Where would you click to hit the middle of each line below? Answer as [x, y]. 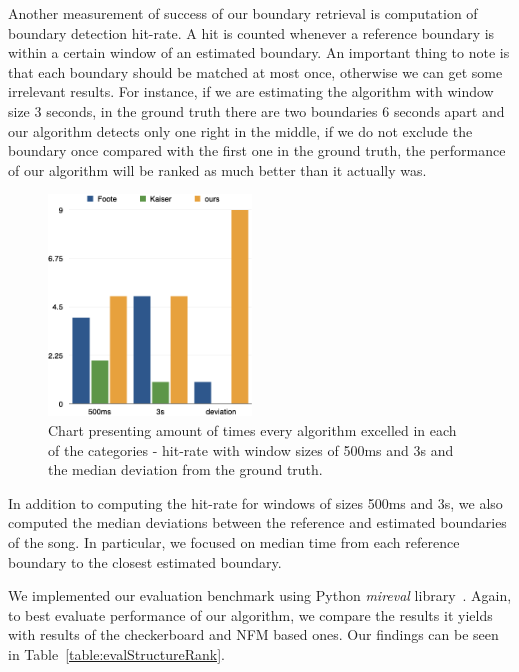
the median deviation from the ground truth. [185, 469]
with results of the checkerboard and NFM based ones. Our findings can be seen [253, 634]
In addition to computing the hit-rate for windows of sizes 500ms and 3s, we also [255, 502]
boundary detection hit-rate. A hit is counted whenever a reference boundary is [251, 32]
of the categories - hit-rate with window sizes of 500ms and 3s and [251, 449]
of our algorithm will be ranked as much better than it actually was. [217, 169]
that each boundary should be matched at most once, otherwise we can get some [255, 71]
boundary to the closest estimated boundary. [145, 561]
